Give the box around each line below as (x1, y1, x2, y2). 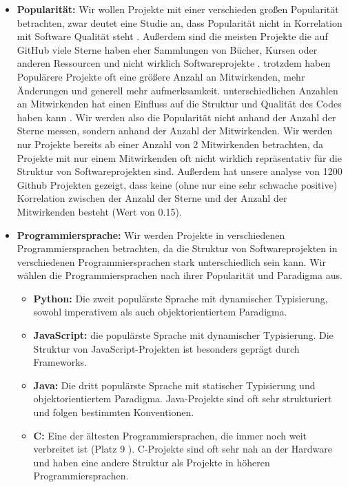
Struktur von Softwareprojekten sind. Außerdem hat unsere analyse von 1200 (17, 164, 342, 178)
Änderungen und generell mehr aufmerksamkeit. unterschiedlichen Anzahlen (17, 83, 338, 97)
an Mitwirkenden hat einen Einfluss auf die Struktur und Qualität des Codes (17, 96, 342, 111)
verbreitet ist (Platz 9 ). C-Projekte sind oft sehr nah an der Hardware (33, 442, 332, 456)
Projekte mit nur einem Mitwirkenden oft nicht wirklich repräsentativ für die (17, 150, 342, 165)
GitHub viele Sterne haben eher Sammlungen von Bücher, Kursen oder (17, 42, 318, 56)
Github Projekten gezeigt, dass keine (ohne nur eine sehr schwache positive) (17, 177, 338, 191)
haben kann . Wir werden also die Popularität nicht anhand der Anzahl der (17, 110, 336, 124)
